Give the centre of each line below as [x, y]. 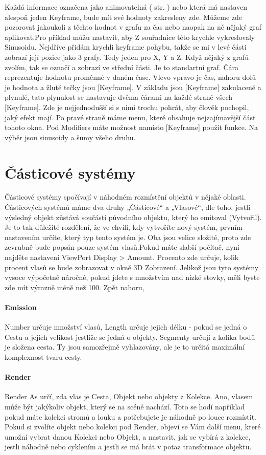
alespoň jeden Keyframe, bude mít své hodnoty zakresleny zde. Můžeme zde [123, 17]
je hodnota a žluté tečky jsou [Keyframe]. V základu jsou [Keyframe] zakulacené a [133, 87]
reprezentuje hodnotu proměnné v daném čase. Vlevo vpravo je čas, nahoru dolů [130, 77]
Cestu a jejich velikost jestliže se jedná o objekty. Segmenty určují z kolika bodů [130, 337]
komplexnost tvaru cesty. [43, 356]
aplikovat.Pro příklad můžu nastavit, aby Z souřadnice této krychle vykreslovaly [130, 37]
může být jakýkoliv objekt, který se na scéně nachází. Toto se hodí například [125, 406]
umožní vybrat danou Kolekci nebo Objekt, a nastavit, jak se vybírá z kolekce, [128, 436]
